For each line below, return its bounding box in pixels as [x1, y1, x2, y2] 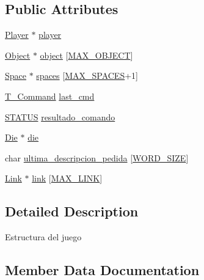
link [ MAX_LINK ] [32, 172, 103, 185]
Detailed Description [5, 202, 139, 221]
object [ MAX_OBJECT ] [40, 48, 133, 61]
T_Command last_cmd [5, 89, 95, 102]
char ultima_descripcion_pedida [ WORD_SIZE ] [5, 151, 189, 164]
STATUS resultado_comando [5, 110, 115, 123]
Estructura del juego [5, 230, 82, 243]
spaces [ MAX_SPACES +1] [36, 69, 138, 82]
